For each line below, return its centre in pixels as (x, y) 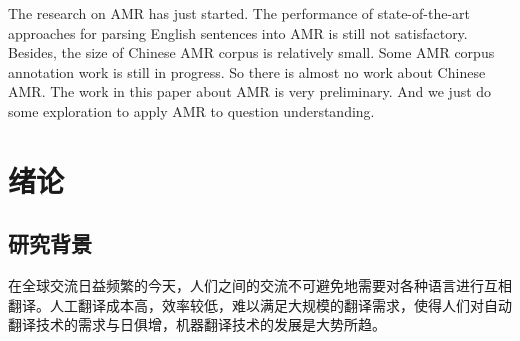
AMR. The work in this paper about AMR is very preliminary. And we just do (250, 91)
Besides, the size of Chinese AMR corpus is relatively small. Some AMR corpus (251, 52)
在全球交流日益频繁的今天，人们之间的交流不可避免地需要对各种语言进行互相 (260, 285)
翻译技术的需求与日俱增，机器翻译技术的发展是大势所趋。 (197, 324)
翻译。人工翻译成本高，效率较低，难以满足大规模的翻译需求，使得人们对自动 (260, 304)
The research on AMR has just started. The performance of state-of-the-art (239, 13)
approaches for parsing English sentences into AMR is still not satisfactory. (238, 32)
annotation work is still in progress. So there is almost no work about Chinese (247, 71)
